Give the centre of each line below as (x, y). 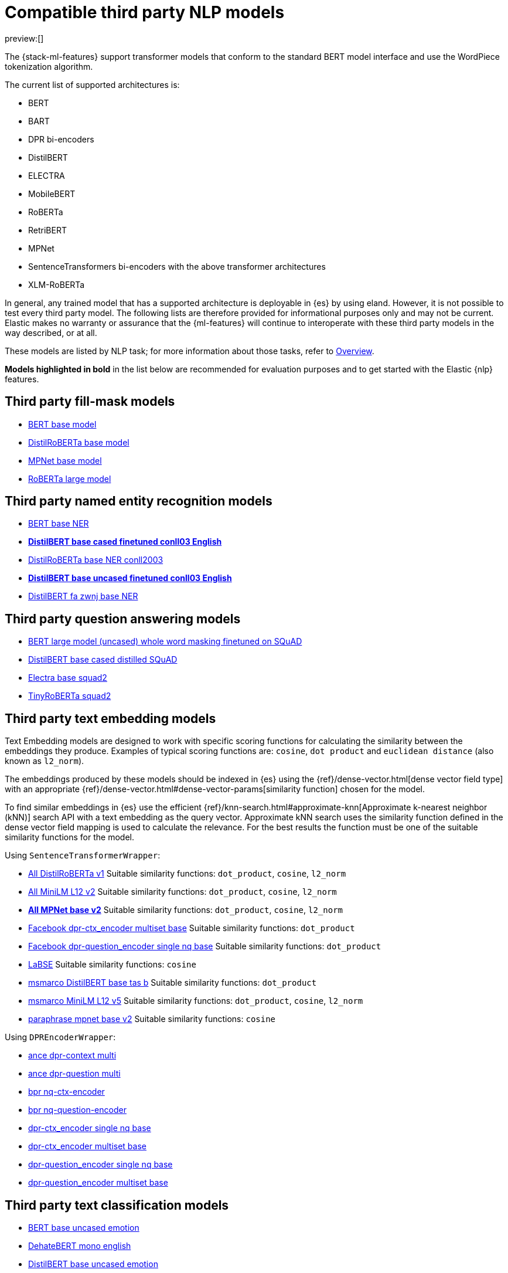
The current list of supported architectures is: (92, 84)
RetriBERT (47, 230)
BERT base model (62, 424)
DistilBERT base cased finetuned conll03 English (125, 542)
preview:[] (24, 38)
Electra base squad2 (68, 678)
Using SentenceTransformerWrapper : (83, 856)
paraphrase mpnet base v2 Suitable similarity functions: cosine (152, 1019)
